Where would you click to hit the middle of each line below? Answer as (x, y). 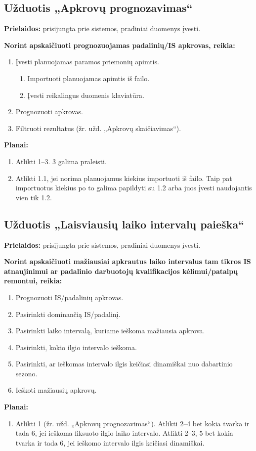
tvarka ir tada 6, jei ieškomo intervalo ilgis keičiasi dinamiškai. (110, 442)
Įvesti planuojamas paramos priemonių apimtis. (87, 62)
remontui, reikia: (33, 281)
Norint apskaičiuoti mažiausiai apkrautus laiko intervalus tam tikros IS (128, 261)
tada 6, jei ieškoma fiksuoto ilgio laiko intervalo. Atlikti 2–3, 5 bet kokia (124, 433)
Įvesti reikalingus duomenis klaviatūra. (86, 95)
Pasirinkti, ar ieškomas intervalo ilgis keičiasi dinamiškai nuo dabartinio (124, 364)
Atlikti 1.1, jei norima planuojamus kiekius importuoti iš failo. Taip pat (124, 178)
